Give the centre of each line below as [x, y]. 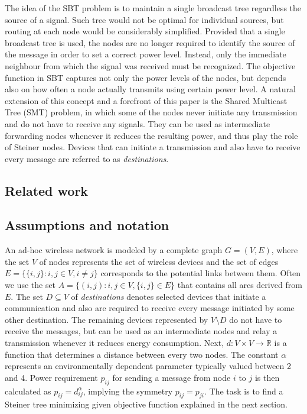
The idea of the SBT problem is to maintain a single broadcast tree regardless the [153, 8]
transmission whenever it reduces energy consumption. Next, [115, 343]
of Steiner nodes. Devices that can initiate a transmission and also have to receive [153, 147]
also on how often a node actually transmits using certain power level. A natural [150, 89]
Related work [47, 190]
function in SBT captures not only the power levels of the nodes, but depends [146, 77]
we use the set [30, 285]
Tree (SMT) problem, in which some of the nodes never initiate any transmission [151, 112]
